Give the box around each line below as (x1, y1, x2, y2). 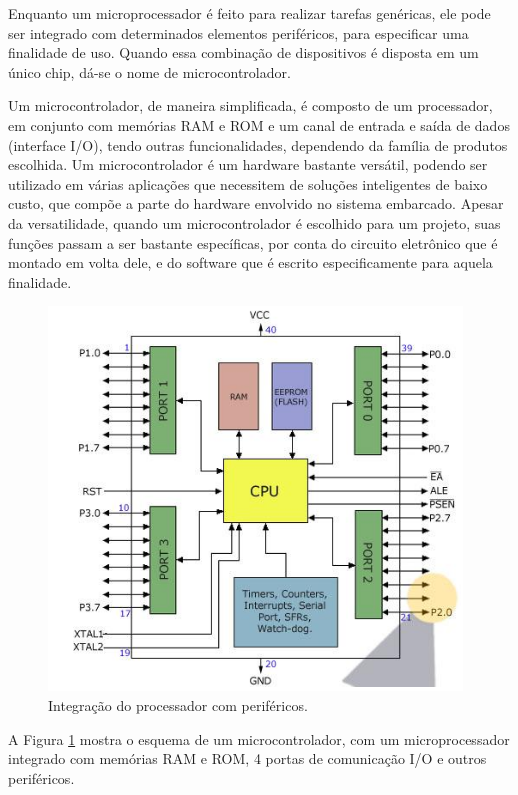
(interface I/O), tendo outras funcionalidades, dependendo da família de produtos (8, 134, 508, 155)
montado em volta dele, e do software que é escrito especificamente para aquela (8, 252, 493, 273)
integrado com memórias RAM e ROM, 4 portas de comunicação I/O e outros (8, 748, 487, 769)
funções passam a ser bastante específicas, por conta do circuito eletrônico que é (8, 232, 498, 253)
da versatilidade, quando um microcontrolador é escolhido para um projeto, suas (8, 212, 501, 233)
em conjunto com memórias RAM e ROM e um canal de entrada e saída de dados (8, 114, 510, 135)
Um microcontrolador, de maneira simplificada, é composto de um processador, (8, 95, 493, 116)
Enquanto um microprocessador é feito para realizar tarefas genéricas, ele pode (8, 3, 491, 23)
